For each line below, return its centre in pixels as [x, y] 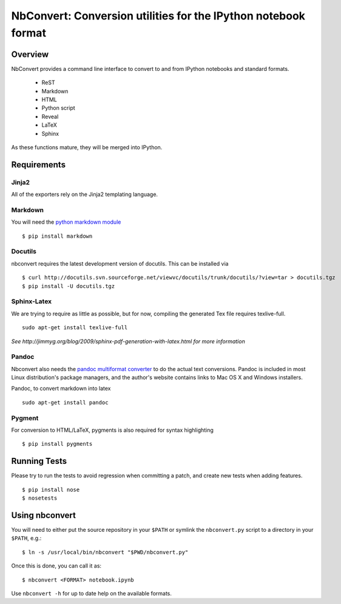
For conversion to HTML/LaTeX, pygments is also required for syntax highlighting [112, 430]
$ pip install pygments [57, 444]
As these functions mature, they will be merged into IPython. [87, 147]
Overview [30, 54]
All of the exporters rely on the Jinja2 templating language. [84, 195]
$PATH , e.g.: [26, 538]
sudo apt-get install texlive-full [75, 328]
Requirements [39, 165]
